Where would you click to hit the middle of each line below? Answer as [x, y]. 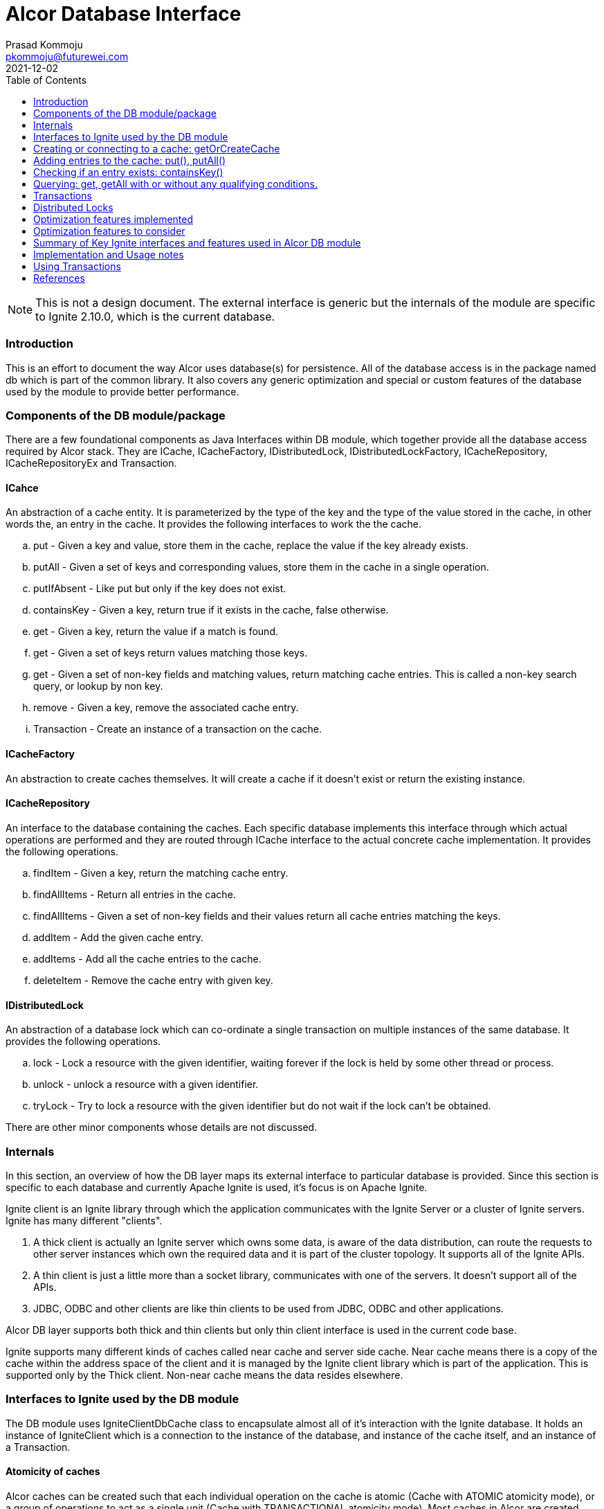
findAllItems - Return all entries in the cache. [135, 894]
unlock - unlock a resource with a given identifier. [146, 1084]
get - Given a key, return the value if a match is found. [156, 632]
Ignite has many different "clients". [84, 1220]
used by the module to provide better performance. [122, 391]
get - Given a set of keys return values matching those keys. [171, 653]
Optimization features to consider [109, 231]
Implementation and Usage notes [109, 254]
